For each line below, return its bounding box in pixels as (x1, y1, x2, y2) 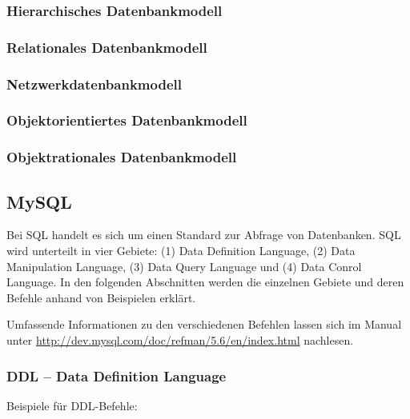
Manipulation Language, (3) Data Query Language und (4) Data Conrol (6, 257, 362, 274)
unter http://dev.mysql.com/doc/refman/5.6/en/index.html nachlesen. (6, 331, 354, 348)
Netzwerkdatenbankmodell (6, 74, 182, 94)
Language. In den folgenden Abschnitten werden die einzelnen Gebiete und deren (6, 273, 404, 290)
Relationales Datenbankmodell (6, 37, 207, 57)
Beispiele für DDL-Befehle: (6, 397, 138, 413)
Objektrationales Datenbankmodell (6, 147, 237, 167)
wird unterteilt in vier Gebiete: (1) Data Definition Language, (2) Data (6, 242, 356, 259)
